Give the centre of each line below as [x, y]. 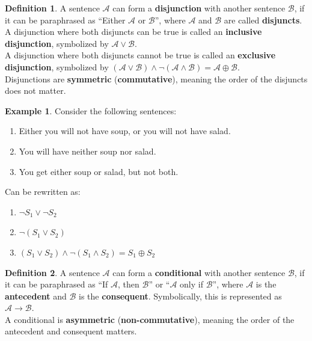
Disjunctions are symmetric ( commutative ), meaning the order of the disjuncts [156, 78]
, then [129, 284]
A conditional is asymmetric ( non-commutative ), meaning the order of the [150, 319]
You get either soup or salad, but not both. [99, 171]
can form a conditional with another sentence [199, 272]
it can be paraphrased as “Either [65, 20]
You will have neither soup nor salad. [87, 151]
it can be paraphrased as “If [57, 284]
